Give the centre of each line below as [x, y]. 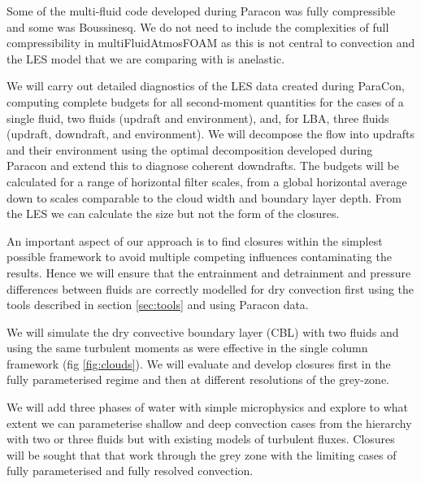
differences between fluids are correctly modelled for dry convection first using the [210, 288]
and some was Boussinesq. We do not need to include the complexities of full [198, 26]
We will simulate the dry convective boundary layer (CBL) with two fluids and [203, 331]
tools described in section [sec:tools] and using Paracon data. [158, 305]
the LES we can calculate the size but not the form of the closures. [173, 214]
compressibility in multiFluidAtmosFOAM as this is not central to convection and [211, 43]
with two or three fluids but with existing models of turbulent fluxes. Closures [201, 439]
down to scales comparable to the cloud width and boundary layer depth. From [204, 197]
